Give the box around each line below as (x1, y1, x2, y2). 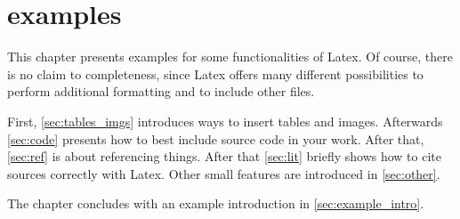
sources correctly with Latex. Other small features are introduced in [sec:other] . (7, 164, 440, 182)
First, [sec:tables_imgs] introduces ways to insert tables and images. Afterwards (7, 111, 443, 130)
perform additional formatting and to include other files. (7, 82, 315, 101)
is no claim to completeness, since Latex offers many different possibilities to (7, 64, 424, 83)
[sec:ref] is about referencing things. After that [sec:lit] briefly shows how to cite (7, 147, 441, 166)
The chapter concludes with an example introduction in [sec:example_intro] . (7, 194, 424, 213)
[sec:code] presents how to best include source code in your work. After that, (7, 129, 424, 148)
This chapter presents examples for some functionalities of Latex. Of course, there (7, 47, 454, 66)
